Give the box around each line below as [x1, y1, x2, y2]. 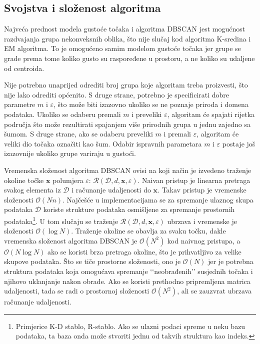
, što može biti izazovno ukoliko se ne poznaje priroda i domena [53, 99, 248, 109]
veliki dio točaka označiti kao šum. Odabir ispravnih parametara [4, 138, 202, 148]
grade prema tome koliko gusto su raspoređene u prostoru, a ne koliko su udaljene [4, 52, 255, 63]
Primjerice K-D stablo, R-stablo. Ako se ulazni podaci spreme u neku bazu [15, 320, 245, 331]
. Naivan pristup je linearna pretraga [137, 174, 250, 185]
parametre [4, 99, 35, 109]
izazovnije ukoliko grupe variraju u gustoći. [4, 148, 136, 158]
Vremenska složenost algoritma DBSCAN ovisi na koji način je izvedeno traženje [4, 164, 251, 175]
